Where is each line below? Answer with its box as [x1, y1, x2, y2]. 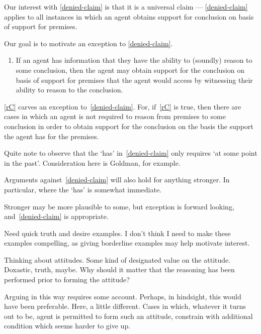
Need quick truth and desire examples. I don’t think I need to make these [4, 228, 231, 238]
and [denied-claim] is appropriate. [4, 211, 109, 221]
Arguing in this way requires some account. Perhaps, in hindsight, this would [4, 291, 241, 301]
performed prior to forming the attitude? [4, 274, 130, 285]
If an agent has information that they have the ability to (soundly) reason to [16, 55, 252, 65]
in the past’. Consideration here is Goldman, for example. [4, 157, 181, 168]
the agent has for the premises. [4, 131, 99, 141]
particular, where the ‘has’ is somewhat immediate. [4, 184, 161, 194]
